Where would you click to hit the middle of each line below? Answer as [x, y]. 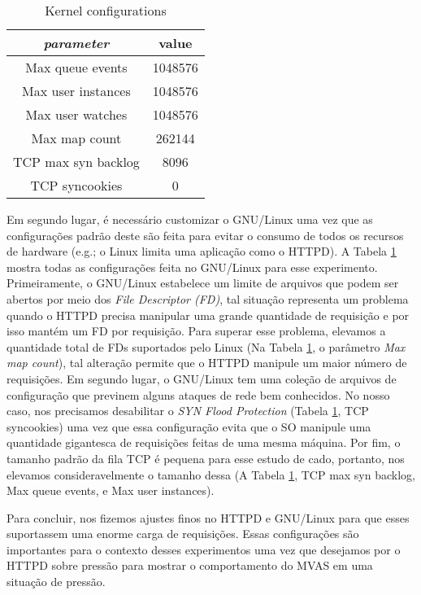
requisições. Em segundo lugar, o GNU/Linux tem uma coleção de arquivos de [202, 378]
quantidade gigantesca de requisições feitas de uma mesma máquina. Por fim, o [204, 442]
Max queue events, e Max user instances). [111, 490]
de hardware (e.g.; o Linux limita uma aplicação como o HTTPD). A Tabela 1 [202, 251]
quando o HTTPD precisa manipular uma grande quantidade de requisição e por [208, 315]
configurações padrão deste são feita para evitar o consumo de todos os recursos [205, 235]
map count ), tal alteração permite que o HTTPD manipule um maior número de [207, 363]
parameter [76, 43]
